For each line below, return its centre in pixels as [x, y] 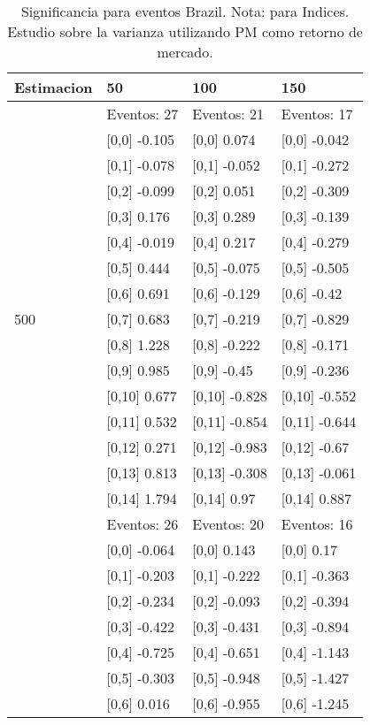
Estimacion [54, 87]
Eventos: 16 [317, 524]
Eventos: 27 [143, 114]
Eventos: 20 [228, 524]
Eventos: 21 [228, 114]
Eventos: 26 [143, 524]
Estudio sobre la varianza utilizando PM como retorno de [185, 31]
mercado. [185, 52]
